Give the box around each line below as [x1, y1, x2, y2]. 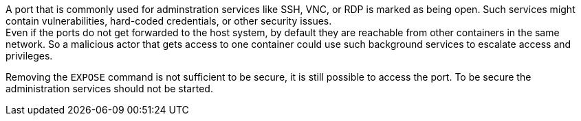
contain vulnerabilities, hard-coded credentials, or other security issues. [6, 15, 332, 27]
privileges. [6, 50, 53, 62]
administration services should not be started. [6, 83, 213, 94]
